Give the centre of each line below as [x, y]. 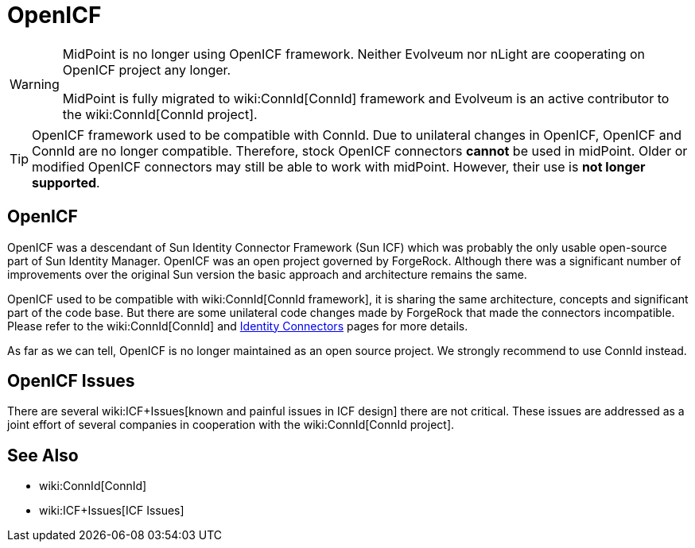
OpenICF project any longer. [147, 69]
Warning [35, 84]
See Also [43, 455]
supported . [66, 182]
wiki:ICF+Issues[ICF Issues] [112, 511]
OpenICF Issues [71, 381]
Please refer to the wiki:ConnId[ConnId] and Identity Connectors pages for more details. [238, 326]
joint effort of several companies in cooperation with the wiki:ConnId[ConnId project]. [231, 425]
